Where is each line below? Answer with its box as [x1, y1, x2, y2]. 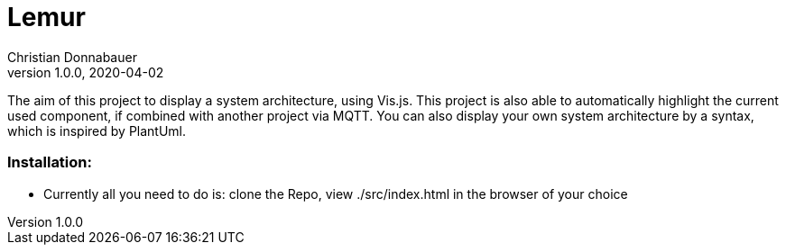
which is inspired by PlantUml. [7, 122, 187, 139]
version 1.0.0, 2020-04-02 [7, 64, 164, 80]
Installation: [7, 153, 92, 172]
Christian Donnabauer [7, 49, 137, 65]
